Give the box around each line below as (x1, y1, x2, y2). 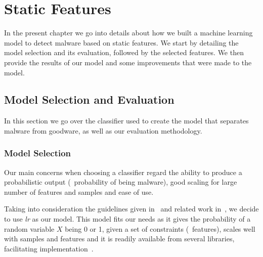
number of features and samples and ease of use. (4, 186, 154, 197)
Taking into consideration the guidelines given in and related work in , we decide (4, 203, 259, 214)
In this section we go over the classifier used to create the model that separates (4, 115, 249, 126)
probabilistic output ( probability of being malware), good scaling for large (4, 177, 237, 187)
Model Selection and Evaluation (4, 92, 174, 107)
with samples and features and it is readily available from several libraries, (4, 233, 235, 244)
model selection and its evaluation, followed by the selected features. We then (4, 47, 244, 58)
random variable (4, 223, 55, 234)
